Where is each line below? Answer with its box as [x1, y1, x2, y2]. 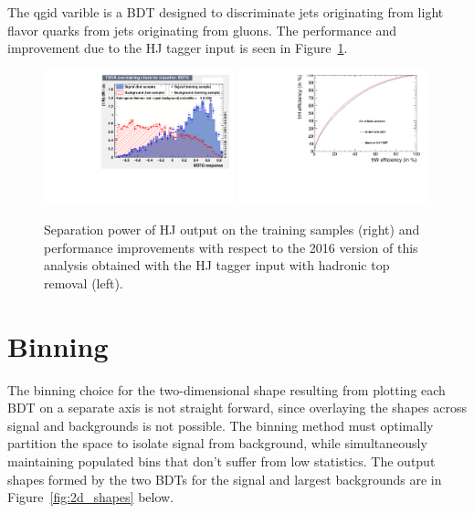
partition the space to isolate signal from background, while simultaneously [7, 434, 427, 453]
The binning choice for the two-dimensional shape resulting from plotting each [7, 380, 446, 399]
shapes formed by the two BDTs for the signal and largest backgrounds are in [7, 469, 442, 488]
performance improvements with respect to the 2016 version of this [44, 237, 418, 256]
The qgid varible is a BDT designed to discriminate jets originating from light [7, 3, 444, 21]
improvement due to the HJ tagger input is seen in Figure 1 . [7, 38, 348, 58]
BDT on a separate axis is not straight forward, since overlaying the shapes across [7, 398, 467, 417]
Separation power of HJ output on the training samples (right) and [44, 220, 420, 239]
